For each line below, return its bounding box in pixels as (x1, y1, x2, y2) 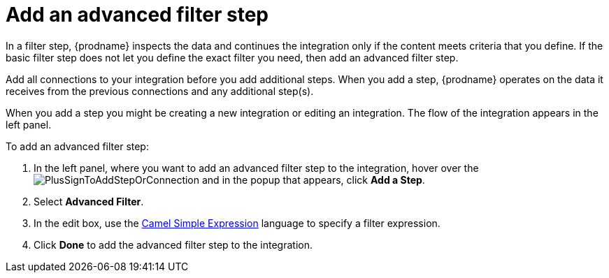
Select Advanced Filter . (34, 195, 144, 207)
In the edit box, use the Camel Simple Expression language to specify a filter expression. (34, 217, 440, 229)
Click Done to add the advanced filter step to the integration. (34, 238, 313, 251)
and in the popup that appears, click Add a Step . (201, 173, 425, 186)
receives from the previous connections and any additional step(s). (6, 85, 314, 97)
